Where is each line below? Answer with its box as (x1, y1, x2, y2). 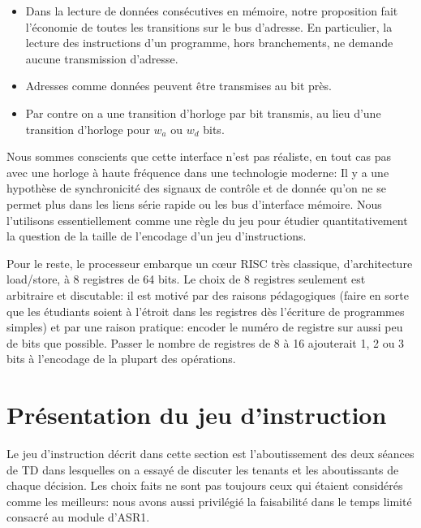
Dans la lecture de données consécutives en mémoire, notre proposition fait (25, 2, 398, 19)
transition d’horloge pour (25, 120, 150, 137)
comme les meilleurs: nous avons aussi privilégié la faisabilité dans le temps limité (6, 492, 412, 509)
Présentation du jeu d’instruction (6, 398, 387, 431)
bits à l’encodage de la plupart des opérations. (6, 350, 236, 367)
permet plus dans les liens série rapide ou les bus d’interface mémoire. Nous (6, 195, 382, 212)
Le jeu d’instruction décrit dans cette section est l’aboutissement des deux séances (6, 445, 415, 461)
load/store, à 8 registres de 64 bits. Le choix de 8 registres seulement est (6, 270, 366, 288)
